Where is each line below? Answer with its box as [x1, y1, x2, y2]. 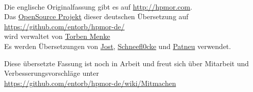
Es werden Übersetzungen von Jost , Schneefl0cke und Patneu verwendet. [4, 40, 231, 51]
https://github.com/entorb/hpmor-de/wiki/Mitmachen [4, 77, 176, 88]
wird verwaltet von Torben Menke [4, 31, 110, 41]
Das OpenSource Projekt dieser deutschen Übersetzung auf [4, 11, 189, 22]
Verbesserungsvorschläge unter [4, 68, 99, 78]
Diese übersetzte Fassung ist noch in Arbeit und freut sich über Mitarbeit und [4, 58, 249, 68]
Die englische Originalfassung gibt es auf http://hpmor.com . [4, 1, 192, 12]
